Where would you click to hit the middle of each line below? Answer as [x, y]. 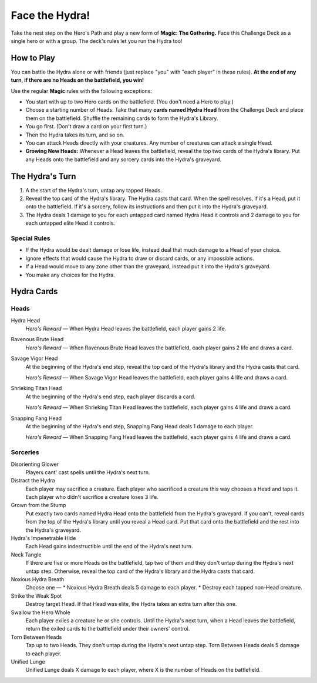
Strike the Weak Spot [36, 596]
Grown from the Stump [38, 505]
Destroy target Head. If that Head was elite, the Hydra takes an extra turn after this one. [131, 604]
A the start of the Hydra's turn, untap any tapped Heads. [94, 190]
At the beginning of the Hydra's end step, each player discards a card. [111, 397]
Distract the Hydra [33, 481]
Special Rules [31, 238]
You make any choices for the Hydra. [70, 275]
